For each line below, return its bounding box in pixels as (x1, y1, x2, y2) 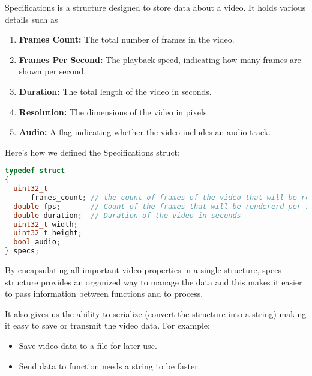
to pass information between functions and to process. (5, 287, 203, 300)
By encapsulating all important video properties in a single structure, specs (5, 264, 281, 276)
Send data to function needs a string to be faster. (19, 359, 200, 372)
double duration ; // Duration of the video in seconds (13, 211, 241, 220)
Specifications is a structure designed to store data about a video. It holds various (5, 1, 306, 13)
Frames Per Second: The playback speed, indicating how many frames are (19, 53, 301, 65)
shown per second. (19, 65, 86, 77)
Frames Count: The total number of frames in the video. (19, 33, 235, 46)
